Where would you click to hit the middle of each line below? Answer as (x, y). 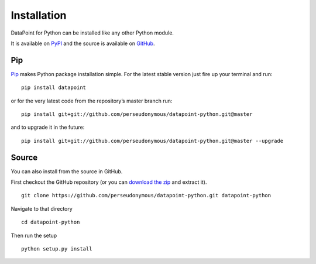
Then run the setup (34, 235)
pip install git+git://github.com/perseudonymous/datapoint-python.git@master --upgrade (152, 141)
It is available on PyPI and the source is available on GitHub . (83, 43)
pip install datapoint (54, 88)
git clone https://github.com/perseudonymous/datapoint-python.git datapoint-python (146, 196)
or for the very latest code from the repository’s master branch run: (92, 101)
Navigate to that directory (42, 208)
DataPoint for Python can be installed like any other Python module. (92, 33)
